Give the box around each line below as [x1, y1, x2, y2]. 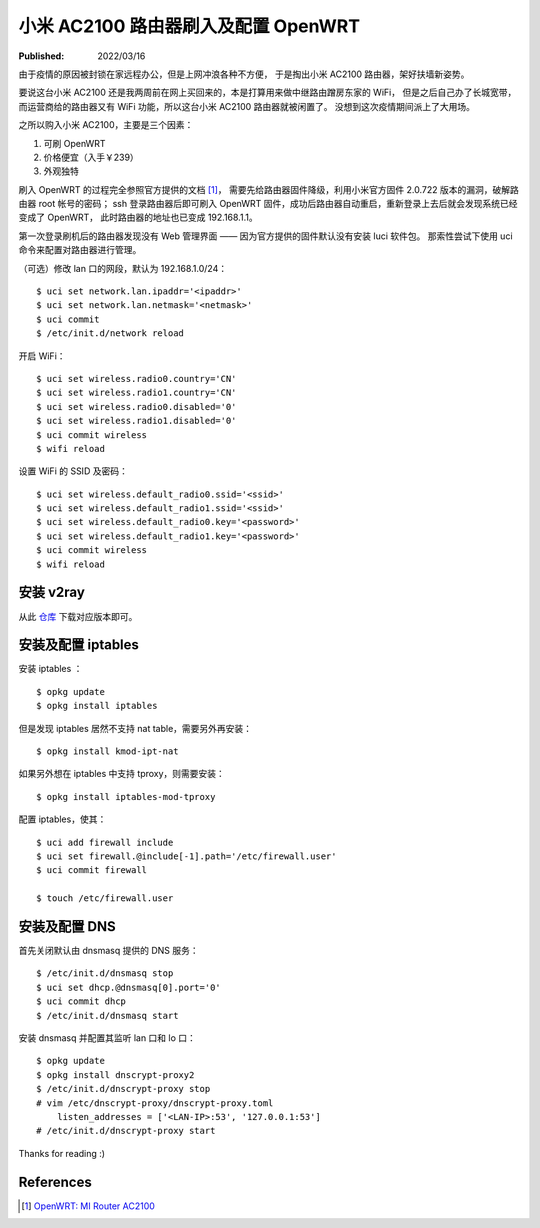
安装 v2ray [18, 584, 85, 601]
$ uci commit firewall [36, 865, 148, 876]
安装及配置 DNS [18, 918, 116, 935]
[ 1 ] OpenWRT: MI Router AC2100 [21, 1200, 155, 1212]
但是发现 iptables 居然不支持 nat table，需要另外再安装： [18, 722, 253, 734]
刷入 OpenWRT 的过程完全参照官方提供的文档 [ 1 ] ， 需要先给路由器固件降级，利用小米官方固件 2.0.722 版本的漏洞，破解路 [18, 183, 519, 195]
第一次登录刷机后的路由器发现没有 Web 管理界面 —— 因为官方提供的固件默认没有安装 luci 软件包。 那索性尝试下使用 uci [18, 230, 514, 242]
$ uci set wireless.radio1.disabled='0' [36, 415, 237, 427]
